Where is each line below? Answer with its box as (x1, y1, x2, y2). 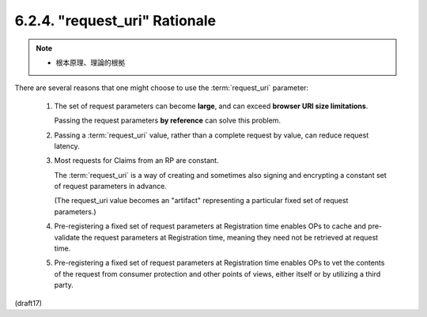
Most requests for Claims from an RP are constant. (54, 156, 219, 165)
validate (54, 232, 81, 242)
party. (54, 281, 74, 290)
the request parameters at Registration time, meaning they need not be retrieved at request (81, 232, 379, 242)
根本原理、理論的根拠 (55, 58, 126, 67)
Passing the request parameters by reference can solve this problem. (54, 115, 281, 126)
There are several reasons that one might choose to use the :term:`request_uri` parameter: (14, 83, 308, 92)
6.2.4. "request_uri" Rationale (14, 12, 217, 29)
